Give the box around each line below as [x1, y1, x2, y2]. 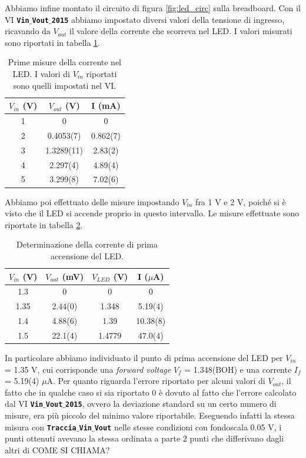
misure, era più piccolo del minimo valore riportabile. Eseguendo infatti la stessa [5, 409, 295, 421]
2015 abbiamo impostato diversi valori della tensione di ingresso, [51, 13, 285, 25]
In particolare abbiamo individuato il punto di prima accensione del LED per [5, 351, 283, 363]
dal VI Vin [5, 397, 44, 410]
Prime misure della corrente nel [8, 56, 121, 68]
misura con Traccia [5, 420, 76, 433]
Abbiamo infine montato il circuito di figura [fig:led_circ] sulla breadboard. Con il [5, 2, 301, 14]
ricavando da [5, 25, 51, 37]
